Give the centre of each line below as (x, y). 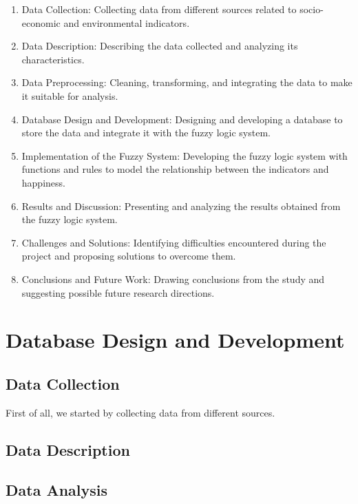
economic (41, 22)
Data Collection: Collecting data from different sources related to (159, 9)
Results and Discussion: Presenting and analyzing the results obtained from (181, 206)
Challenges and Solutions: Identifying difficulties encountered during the (174, 242)
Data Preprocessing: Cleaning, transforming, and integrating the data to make (187, 82)
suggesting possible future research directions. (118, 292)
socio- (312, 9)
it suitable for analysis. (70, 95)
